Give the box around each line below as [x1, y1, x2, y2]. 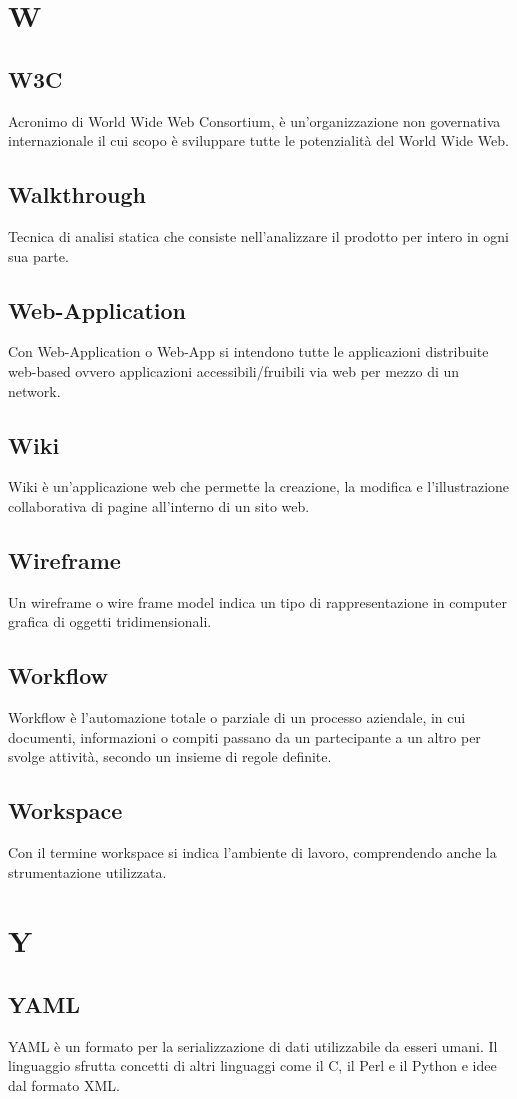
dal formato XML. [8, 1075, 120, 1096]
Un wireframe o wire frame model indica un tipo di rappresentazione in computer [8, 591, 507, 612]
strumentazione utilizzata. [8, 861, 167, 882]
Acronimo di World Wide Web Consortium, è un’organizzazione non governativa [8, 110, 501, 131]
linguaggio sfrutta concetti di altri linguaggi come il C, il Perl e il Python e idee [8, 1055, 497, 1076]
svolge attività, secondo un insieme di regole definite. [8, 746, 332, 767]
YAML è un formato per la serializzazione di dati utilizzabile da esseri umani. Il [8, 1035, 498, 1056]
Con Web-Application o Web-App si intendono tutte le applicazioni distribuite [8, 341, 489, 362]
